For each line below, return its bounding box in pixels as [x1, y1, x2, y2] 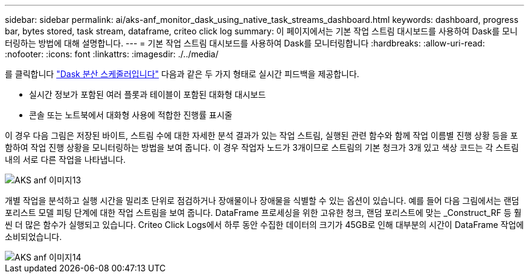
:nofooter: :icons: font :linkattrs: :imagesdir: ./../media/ [5, 49, 219, 59]
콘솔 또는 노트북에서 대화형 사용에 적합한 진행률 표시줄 [29, 110, 232, 120]
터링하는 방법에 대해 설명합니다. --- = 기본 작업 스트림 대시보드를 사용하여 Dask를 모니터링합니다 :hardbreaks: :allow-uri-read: [5, 38, 485, 48]
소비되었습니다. [5, 232, 62, 242]
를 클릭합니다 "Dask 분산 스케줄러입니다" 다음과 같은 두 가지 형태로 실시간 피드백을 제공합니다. [5, 69, 359, 79]
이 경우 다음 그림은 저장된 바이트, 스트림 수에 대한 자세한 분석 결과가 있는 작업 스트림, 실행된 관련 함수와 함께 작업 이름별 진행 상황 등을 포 [5, 130, 518, 141]
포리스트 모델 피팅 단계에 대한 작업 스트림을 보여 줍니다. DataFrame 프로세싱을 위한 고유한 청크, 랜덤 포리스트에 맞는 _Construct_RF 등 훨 [5, 207, 522, 218]
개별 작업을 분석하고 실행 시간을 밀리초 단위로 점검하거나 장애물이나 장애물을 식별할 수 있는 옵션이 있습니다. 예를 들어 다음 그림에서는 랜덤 [5, 195, 519, 206]
